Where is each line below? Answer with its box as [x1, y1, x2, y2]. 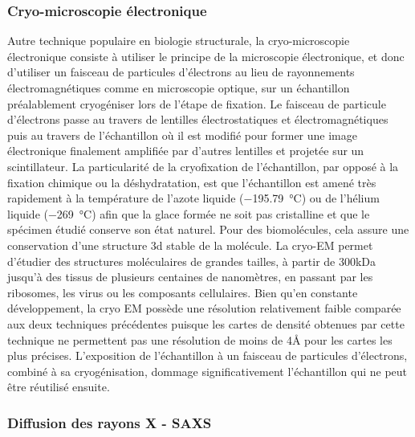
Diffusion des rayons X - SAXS [7, 412, 212, 432]
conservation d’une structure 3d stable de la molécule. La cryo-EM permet [7, 236, 373, 253]
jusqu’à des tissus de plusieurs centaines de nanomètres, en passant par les [7, 268, 373, 285]
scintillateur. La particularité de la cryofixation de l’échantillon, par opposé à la [7, 157, 399, 174]
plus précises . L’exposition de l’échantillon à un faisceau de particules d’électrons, [7, 347, 408, 364]
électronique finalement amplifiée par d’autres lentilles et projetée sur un [7, 142, 364, 159]
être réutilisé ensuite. [7, 378, 110, 395]
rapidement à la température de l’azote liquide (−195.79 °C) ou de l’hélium [7, 190, 380, 206]
